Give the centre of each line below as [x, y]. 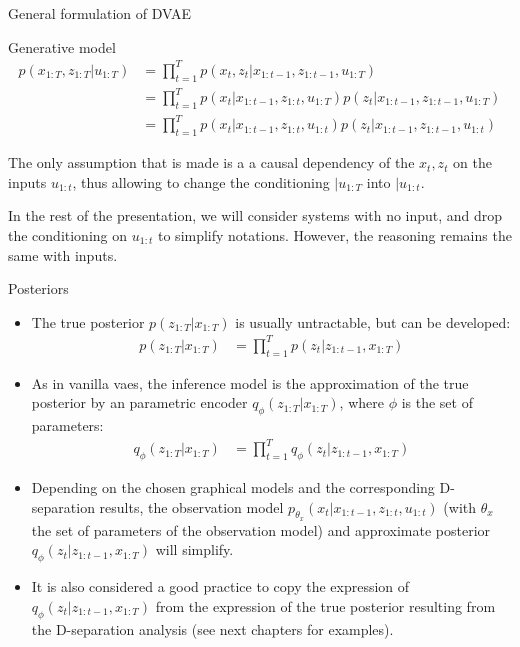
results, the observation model [191, 506]
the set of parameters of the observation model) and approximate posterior [261, 529]
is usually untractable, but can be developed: [373, 321]
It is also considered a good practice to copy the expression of [220, 586]
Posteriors [38, 288]
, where [361, 402]
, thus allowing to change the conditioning [201, 181]
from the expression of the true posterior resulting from [325, 605]
